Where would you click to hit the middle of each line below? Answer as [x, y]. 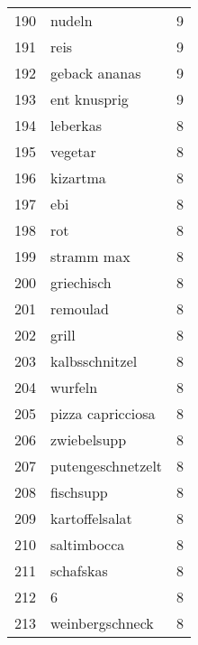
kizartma [78, 178]
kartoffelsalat [91, 518]
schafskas [79, 570]
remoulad [80, 308]
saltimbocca [88, 544]
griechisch [81, 282]
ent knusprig [90, 99]
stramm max [90, 256]
